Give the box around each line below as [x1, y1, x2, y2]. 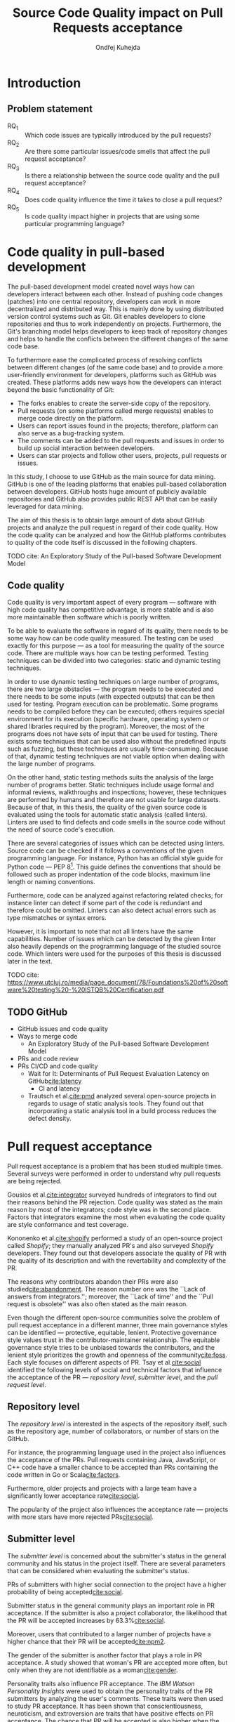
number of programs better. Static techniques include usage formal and [7, 781, 215, 789]
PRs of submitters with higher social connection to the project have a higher [7, 1580, 227, 1589]
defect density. [27, 1114, 72, 1122]
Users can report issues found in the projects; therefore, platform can [17, 421, 219, 430]
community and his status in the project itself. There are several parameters [7, 1559, 226, 1567]
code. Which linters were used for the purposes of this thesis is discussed [7, 949, 222, 958]
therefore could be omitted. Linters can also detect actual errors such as [7, 906, 217, 914]
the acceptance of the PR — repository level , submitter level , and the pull [7, 1373, 218, 1381]
